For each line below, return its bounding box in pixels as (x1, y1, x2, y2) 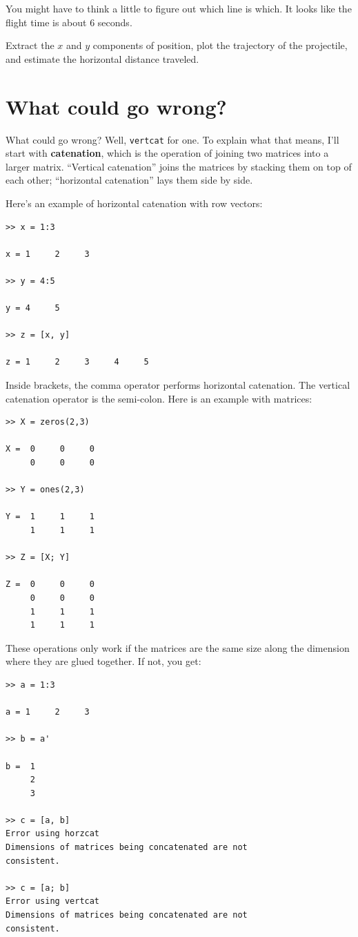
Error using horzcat (6, 829, 100, 839)
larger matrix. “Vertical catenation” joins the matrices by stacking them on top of (6, 159, 352, 173)
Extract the (6, 38, 54, 52)
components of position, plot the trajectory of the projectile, (92, 38, 348, 52)
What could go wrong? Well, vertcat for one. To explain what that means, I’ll (6, 132, 339, 146)
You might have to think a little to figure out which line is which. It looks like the (6, 1, 352, 15)
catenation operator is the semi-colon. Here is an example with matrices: (6, 391, 312, 405)
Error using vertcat (6, 896, 100, 907)
